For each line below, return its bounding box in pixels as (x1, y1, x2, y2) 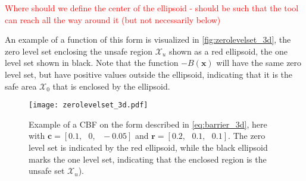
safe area (5, 80, 37, 92)
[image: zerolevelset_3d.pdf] (29, 101, 148, 110)
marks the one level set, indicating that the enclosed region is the (29, 153, 267, 165)
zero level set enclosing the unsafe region (5, 45, 152, 57)
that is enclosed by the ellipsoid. (52, 80, 170, 92)
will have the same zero (216, 56, 302, 69)
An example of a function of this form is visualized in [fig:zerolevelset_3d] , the (5, 33, 291, 46)
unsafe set (29, 164, 65, 177)
